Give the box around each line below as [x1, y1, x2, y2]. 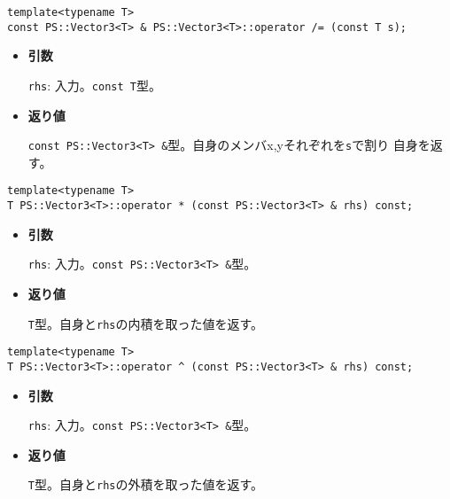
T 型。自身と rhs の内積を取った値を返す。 [27, 314, 264, 332]
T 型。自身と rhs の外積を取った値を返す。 [27, 475, 264, 494]
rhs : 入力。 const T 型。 [27, 75, 161, 94]
